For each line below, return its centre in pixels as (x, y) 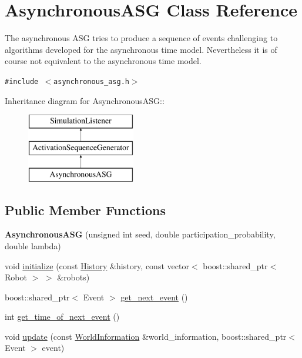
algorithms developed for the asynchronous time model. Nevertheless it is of (141, 49)
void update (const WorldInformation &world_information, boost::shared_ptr (146, 336)
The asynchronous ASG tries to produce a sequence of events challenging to (141, 38)
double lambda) (33, 245)
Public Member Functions (85, 210)
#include (22, 81)
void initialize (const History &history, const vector (97, 265)
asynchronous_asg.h (91, 81)
